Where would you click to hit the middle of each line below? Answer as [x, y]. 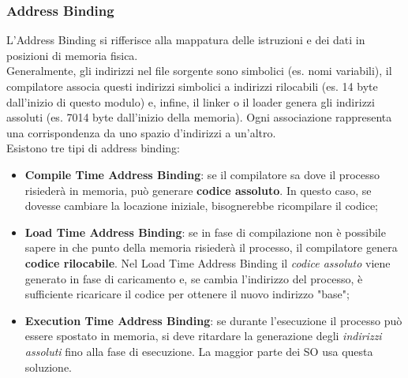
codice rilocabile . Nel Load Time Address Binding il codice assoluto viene [208, 262]
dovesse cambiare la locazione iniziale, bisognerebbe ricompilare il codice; [201, 206]
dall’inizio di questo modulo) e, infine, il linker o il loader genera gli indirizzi [191, 101]
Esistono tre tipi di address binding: [93, 148]
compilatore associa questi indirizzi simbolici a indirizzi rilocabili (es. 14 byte [192, 86]
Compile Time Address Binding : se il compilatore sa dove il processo [202, 174]
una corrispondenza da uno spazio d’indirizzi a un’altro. [141, 132]
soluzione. [48, 367]
